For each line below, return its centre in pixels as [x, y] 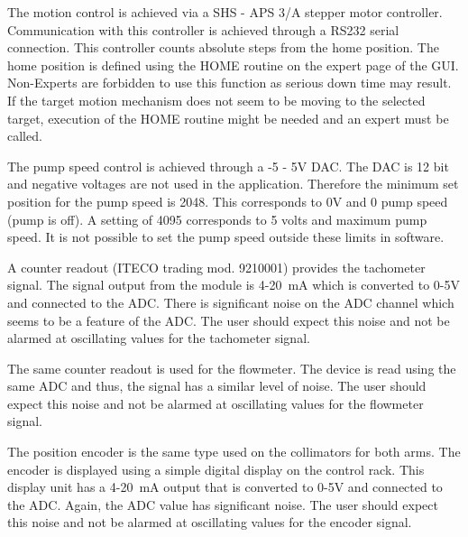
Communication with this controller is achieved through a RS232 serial [203, 29]
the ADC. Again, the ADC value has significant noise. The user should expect [223, 504]
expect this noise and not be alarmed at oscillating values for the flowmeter [216, 403]
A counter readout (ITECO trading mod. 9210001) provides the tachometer [216, 267]
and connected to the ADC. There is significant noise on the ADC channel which [231, 302]
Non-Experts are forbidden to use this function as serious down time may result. [229, 83]
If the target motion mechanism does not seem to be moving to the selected [216, 100]
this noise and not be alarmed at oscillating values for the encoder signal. [210, 522]
